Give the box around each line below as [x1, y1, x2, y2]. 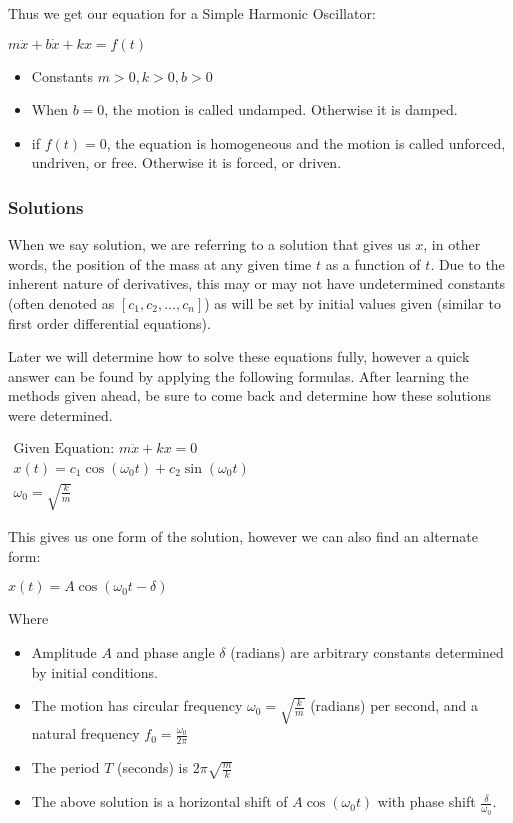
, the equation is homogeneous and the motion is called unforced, [106, 132, 506, 153]
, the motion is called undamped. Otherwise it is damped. [104, 99, 458, 120]
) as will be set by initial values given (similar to [204, 292, 501, 313]
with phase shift [377, 791, 476, 812]
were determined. [8, 404, 113, 425]
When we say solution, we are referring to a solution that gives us [8, 234, 411, 255]
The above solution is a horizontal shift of [31, 791, 288, 812]
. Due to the [430, 253, 505, 274]
